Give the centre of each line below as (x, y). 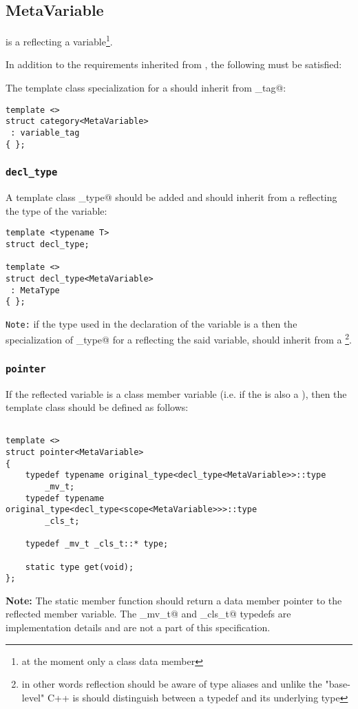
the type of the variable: (56, 210)
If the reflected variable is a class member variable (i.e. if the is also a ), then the (176, 393)
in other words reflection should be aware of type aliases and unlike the (172, 684)
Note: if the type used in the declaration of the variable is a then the (151, 323)
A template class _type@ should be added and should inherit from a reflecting (171, 197)
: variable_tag (45, 133)
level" (33, 697)
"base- (338, 684)
